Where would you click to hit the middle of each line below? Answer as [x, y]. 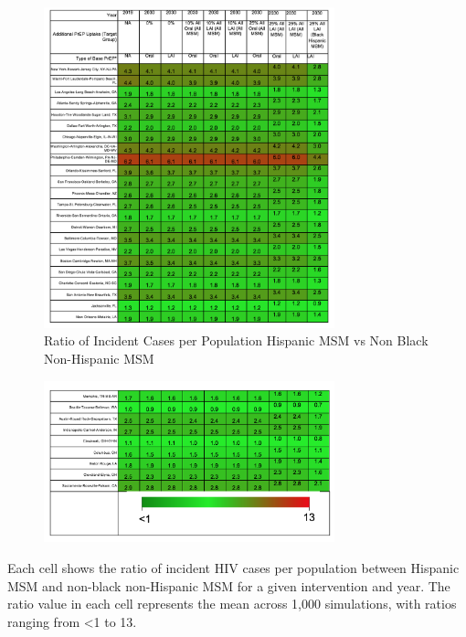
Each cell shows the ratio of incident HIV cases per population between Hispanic [233, 567]
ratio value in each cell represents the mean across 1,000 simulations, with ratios [232, 604]
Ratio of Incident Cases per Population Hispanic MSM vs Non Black [236, 340]
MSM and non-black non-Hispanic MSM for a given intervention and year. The [229, 585]
